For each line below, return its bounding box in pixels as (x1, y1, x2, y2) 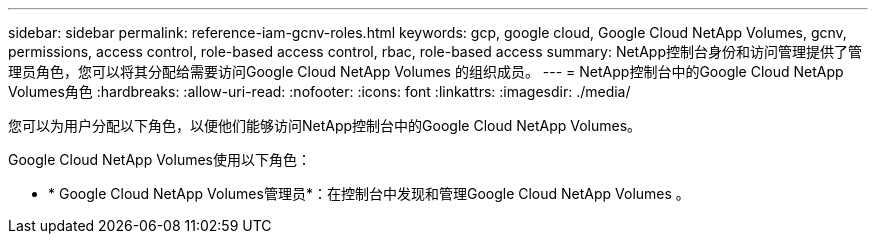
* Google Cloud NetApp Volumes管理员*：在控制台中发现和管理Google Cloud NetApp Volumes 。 (48, 185, 690, 202)
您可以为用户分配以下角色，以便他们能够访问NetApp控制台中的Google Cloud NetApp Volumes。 (8, 117, 642, 134)
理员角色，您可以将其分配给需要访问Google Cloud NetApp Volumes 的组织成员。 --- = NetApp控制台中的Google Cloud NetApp (8, 63, 844, 80)
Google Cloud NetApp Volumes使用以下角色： (8, 151, 311, 168)
